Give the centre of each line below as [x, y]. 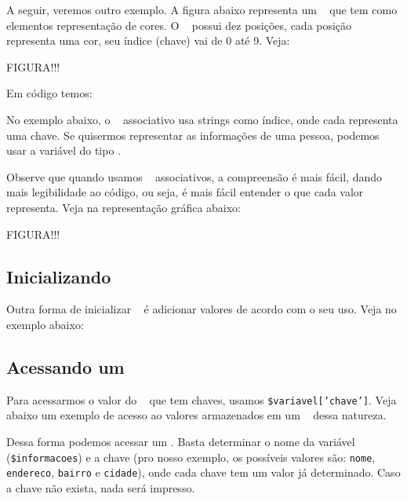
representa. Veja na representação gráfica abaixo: [124, 207]
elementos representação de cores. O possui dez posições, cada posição [179, 25]
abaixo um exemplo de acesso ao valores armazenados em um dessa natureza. [196, 415]
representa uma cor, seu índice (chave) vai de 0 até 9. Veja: [148, 40]
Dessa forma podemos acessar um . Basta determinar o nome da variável [181, 441]
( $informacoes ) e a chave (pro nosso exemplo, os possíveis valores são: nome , [191, 457]
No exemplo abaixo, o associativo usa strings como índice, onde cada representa [202, 119]
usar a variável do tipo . [64, 150]
